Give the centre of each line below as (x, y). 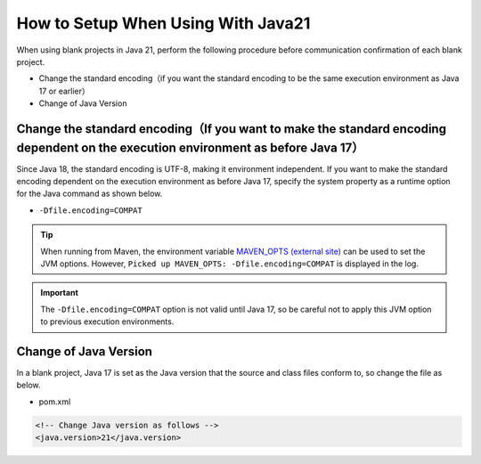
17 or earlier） (65, 91)
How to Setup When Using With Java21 (163, 23)
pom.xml (55, 402)
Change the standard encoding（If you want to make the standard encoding (232, 129)
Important (60, 293)
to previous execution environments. (107, 322)
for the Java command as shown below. (90, 194)
